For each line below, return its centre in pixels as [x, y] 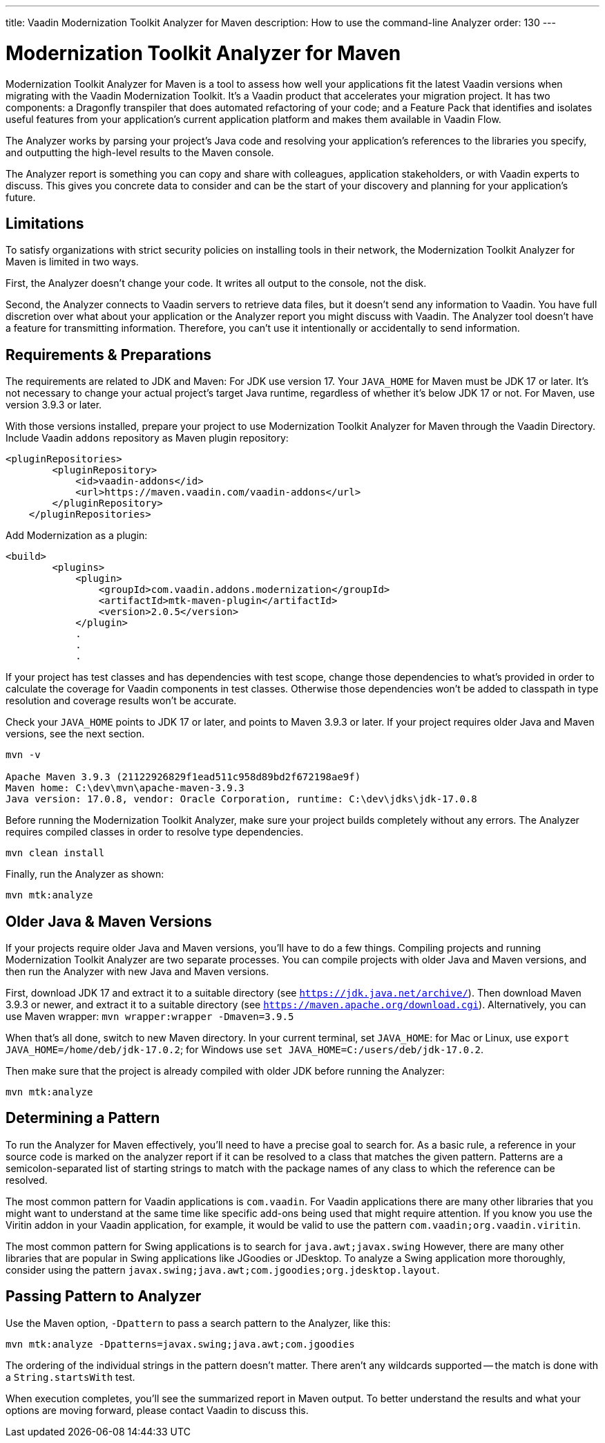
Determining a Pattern [83, 1118]
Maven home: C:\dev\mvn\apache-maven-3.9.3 [125, 788]
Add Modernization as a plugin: [77, 536]
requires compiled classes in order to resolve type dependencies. [155, 832]
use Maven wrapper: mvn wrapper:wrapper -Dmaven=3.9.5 [150, 1017]
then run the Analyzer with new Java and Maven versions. [137, 972]
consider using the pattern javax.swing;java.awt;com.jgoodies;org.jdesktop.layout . [223, 1270]
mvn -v [23, 755]
